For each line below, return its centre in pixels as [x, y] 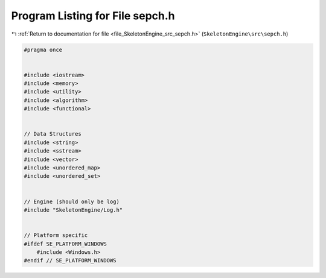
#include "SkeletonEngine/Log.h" [73, 210]
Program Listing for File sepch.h [93, 16]
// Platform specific [56, 235]
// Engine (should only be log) [72, 201]
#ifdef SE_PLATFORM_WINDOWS [65, 244]
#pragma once [43, 49]
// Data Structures [53, 134]
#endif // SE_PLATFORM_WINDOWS [70, 261]
